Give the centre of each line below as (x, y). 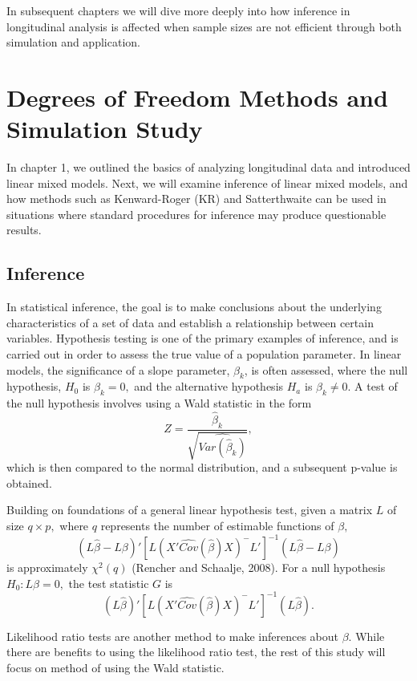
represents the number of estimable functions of (217, 526)
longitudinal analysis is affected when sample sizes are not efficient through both (204, 26)
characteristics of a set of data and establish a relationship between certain (190, 322)
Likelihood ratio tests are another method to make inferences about (172, 636)
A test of (376, 386)
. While (366, 636)
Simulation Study (105, 129)
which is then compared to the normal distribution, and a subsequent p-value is (202, 467)
